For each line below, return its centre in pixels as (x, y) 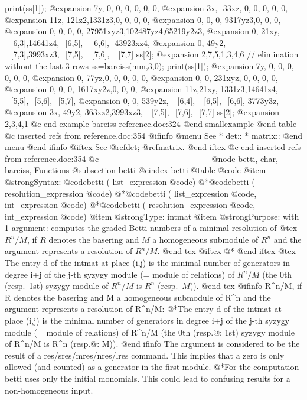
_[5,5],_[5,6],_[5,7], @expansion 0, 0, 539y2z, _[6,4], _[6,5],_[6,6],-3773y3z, (142, 100)
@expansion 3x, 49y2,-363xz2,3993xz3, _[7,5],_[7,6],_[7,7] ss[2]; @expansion (142, 112)
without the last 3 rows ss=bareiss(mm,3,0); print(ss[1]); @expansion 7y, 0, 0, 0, (149, 65)
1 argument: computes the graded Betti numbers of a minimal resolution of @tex (151, 228)
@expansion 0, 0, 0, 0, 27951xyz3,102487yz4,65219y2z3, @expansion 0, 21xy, (142, 31)
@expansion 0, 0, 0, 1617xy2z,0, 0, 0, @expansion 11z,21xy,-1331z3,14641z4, (141, 89)
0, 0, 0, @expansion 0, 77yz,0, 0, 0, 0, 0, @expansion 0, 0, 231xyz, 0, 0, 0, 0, (141, 77)
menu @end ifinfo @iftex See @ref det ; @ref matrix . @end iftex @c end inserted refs (153, 147)
